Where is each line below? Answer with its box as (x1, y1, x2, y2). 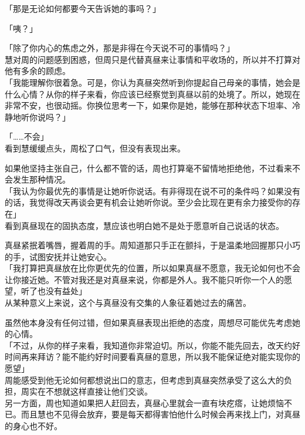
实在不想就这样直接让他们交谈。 (29, 385, 152, 397)
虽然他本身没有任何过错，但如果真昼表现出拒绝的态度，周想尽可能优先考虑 (5, 316, 292, 328)
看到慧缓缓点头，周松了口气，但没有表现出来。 (5, 141, 185, 154)
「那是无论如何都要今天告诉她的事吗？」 (5, 2, 161, 14)
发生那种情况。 (12, 173, 70, 186)
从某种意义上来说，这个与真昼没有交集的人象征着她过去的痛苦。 (5, 296, 251, 309)
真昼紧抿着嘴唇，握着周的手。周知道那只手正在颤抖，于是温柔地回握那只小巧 (5, 239, 300, 251)
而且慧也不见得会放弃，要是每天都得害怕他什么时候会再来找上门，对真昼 (21, 408, 300, 420)
